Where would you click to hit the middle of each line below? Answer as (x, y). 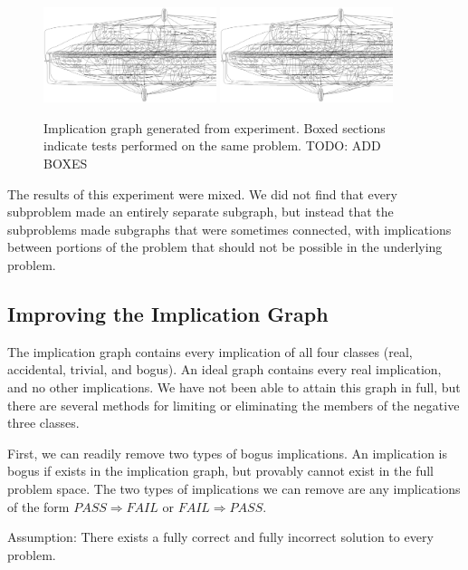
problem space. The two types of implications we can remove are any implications (234, 488)
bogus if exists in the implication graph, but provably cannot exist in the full (221, 471)
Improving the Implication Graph (168, 314)
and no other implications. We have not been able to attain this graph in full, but (234, 387)
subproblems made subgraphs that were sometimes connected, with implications (229, 229)
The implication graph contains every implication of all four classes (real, (210, 351)
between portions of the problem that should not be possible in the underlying (225, 247)
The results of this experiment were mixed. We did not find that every (202, 193)
